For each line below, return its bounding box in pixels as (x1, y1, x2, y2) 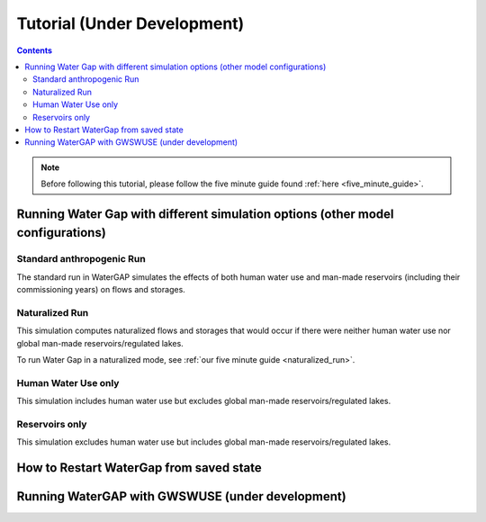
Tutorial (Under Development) (16, 13, 245, 33)
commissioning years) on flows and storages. (16, 284, 186, 295)
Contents (16, 45, 53, 56)
